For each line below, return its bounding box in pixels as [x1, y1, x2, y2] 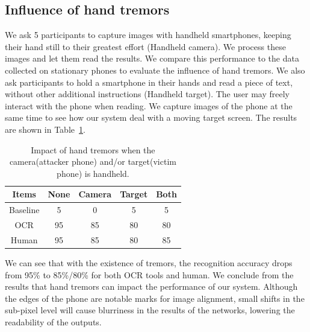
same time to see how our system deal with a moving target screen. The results [5, 111, 297, 124]
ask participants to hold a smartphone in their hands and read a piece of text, [5, 75, 293, 88]
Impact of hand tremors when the [31, 143, 155, 156]
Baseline [9, 203, 40, 216]
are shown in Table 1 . [5, 123, 85, 135]
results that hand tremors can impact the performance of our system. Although [5, 280, 298, 293]
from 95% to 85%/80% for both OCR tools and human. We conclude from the [5, 268, 294, 281]
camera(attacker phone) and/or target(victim [9, 155, 176, 168]
